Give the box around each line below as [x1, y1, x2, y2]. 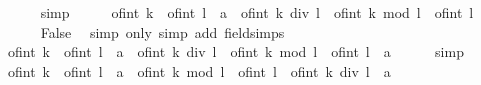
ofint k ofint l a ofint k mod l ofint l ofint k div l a [7, 60, 391, 81]
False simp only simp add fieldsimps [40, 21, 285, 42]
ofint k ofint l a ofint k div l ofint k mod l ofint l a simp [7, 41, 464, 62]
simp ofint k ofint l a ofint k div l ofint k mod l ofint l [40, 2, 474, 22]
